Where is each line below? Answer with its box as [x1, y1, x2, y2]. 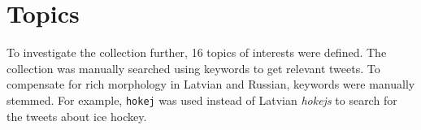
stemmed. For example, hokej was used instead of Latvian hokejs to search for [7, 91, 397, 108]
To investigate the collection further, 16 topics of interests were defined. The [7, 44, 387, 61]
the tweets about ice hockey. [7, 107, 147, 124]
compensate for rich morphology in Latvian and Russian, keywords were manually [7, 76, 415, 93]
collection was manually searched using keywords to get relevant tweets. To [7, 59, 380, 76]
